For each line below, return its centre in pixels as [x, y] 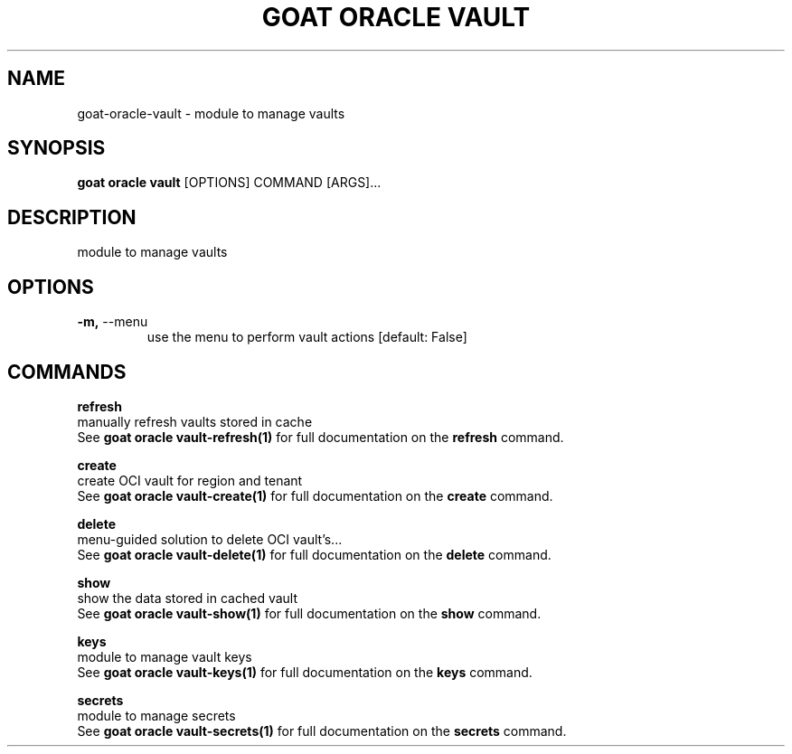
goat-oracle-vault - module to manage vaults [211, 113]
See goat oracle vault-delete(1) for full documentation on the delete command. [314, 554]
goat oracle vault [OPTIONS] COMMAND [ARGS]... [229, 183]
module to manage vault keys [165, 656]
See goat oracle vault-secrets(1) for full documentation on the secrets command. [322, 730]
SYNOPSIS [57, 148]
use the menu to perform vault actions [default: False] [307, 337]
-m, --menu [113, 322]
